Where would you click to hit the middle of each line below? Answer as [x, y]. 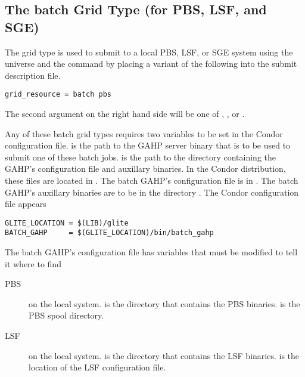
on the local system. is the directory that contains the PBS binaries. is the [164, 303]
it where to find [33, 263]
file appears [26, 204]
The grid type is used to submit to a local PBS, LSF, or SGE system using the [149, 52]
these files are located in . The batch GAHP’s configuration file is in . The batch [152, 180]
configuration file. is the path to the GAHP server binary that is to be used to [148, 145]
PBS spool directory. [66, 315]
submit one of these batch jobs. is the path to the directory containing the [140, 157]
